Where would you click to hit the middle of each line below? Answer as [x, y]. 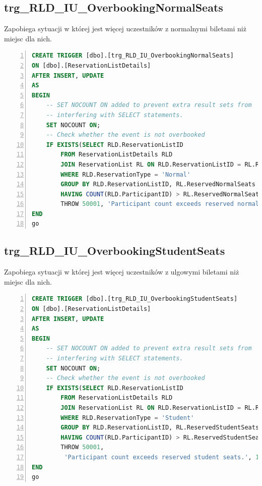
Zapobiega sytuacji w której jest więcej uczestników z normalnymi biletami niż [125, 29]
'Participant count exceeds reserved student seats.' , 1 [162, 457]
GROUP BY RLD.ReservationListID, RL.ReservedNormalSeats [158, 184]
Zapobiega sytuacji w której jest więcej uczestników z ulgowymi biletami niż [122, 272]
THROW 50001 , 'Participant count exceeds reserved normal [160, 204]
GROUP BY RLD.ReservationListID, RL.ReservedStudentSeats [160, 428]
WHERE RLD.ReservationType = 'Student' [127, 418]
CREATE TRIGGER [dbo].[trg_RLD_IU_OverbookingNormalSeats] [133, 56]
